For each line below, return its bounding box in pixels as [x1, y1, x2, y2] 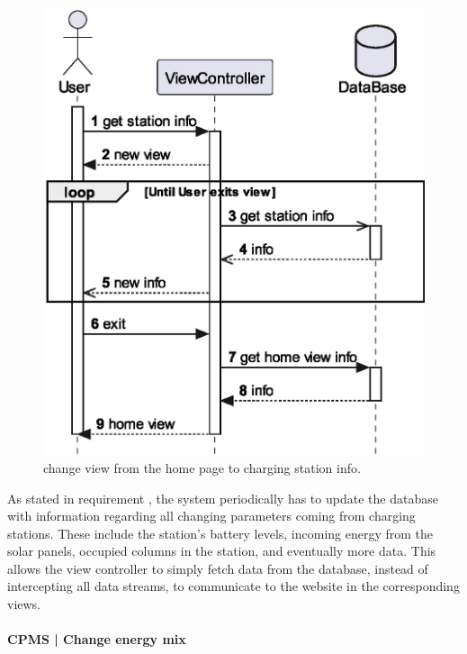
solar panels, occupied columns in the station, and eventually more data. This [7, 541, 436, 560]
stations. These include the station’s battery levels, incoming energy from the [7, 523, 434, 542]
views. [7, 595, 41, 613]
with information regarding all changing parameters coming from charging [7, 506, 416, 525]
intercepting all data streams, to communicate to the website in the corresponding [7, 577, 460, 595]
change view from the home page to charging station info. [43, 458, 361, 477]
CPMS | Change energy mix [7, 630, 186, 649]
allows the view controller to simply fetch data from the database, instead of [7, 559, 428, 577]
